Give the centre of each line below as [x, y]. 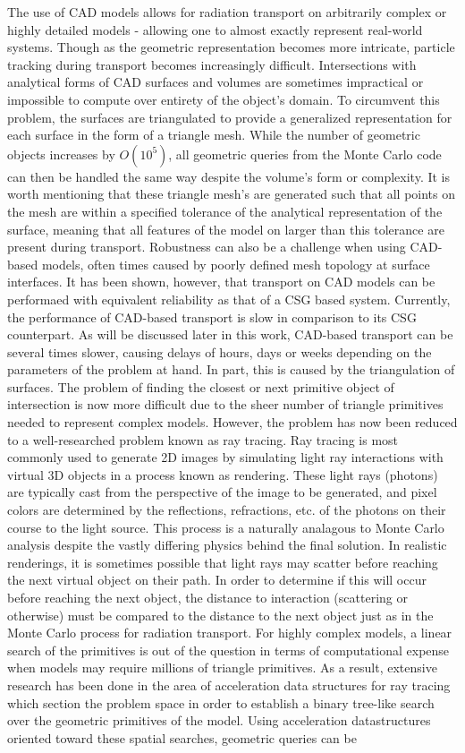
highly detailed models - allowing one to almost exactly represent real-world [215, 29]
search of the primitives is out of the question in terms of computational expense [228, 650]
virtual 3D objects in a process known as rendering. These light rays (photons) [223, 474]
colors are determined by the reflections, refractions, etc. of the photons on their [227, 510]
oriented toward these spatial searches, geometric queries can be [182, 737]
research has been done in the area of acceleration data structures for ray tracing [229, 685]
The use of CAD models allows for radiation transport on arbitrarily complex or [227, 12]
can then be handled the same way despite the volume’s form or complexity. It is [229, 176]
